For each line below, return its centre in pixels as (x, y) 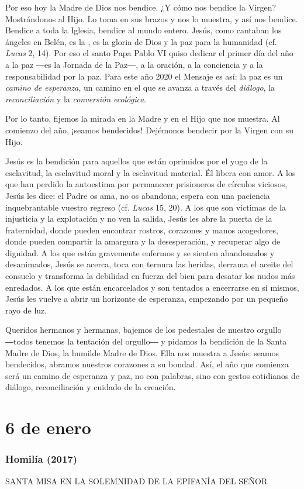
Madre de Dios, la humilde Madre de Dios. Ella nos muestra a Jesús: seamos (142, 352)
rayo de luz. (26, 310)
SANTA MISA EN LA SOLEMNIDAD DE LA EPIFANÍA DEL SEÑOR (137, 481)
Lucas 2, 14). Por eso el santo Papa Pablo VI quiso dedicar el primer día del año (149, 53)
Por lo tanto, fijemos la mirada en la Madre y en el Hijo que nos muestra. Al (143, 118)
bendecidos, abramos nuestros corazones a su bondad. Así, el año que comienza (147, 364)
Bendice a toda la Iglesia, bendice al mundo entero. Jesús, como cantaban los (144, 30)
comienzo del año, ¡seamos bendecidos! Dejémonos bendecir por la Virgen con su (149, 130)
